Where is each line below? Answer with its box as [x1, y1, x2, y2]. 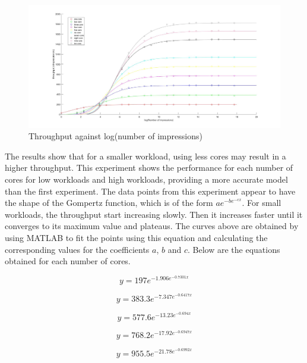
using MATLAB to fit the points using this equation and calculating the [5, 231, 268, 243]
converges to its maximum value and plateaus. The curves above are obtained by [5, 220, 299, 232]
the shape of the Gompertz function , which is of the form [5, 196, 213, 209]
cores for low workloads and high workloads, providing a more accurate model [5, 173, 288, 185]
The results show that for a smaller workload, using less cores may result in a [5, 149, 286, 162]
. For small [242, 196, 281, 209]
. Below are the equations [188, 243, 280, 255]
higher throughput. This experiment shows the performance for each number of [5, 161, 293, 174]
